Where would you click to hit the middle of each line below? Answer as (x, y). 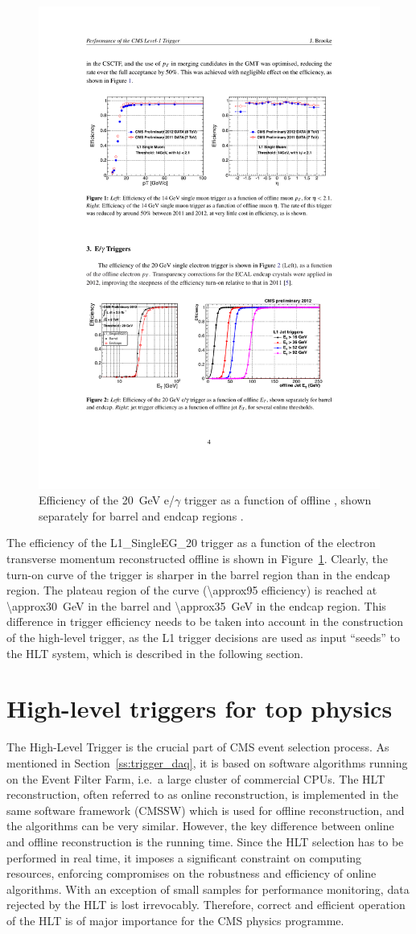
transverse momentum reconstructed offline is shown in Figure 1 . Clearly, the (198, 559)
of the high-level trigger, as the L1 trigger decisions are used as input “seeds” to (203, 638)
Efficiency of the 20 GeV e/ (107, 500)
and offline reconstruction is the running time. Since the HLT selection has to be (205, 841)
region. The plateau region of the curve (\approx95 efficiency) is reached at (192, 590)
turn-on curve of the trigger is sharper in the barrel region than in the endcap (198, 574)
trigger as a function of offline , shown (278, 500)
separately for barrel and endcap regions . (141, 515)
